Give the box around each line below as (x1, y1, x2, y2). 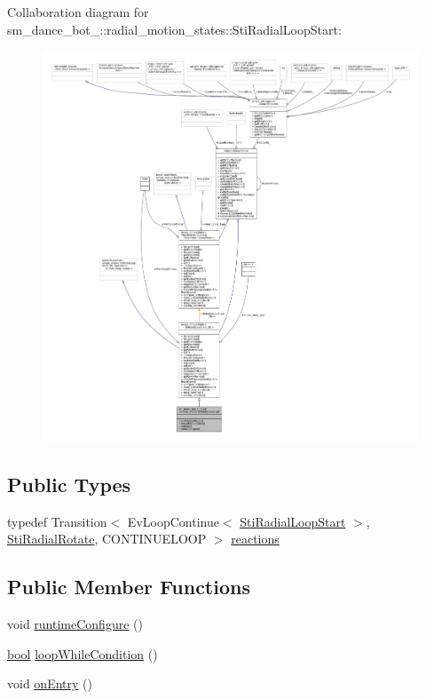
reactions (231, 529, 280, 548)
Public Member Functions (7, 573, 250, 600)
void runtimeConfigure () (7, 615, 143, 633)
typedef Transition (7, 512, 107, 530)
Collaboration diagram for (7, 3, 149, 20)
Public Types (7, 471, 131, 498)
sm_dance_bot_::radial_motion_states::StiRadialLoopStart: (7, 20, 342, 38)
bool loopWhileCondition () (7, 644, 158, 663)
